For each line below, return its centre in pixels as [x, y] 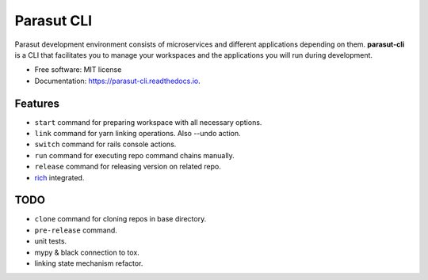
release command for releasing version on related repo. [128, 167]
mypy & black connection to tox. [87, 252]
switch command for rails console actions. [105, 144]
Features [37, 103]
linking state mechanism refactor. [89, 263]
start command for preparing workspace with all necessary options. [148, 122]
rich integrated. [59, 177]
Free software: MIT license [78, 70]
